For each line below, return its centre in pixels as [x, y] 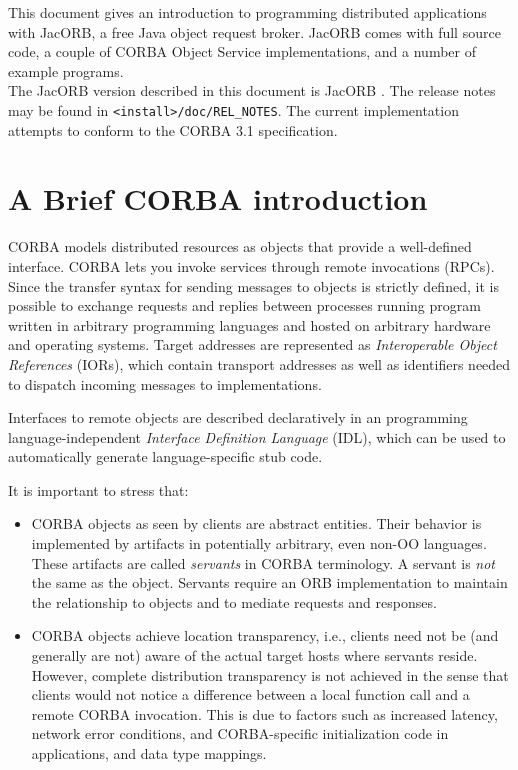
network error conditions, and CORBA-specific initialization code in [240, 733]
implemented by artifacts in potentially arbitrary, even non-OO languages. [259, 543]
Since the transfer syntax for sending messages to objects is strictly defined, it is [253, 285]
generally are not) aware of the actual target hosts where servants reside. [254, 655]
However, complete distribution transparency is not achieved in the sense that [270, 674]
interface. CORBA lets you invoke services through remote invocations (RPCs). [251, 265]
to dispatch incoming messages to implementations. [165, 383]
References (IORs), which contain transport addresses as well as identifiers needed [259, 363]
